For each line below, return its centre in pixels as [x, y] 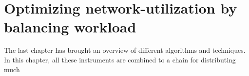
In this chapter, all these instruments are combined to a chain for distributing [120, 59]
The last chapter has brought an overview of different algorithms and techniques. [125, 50]
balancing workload [70, 27]
